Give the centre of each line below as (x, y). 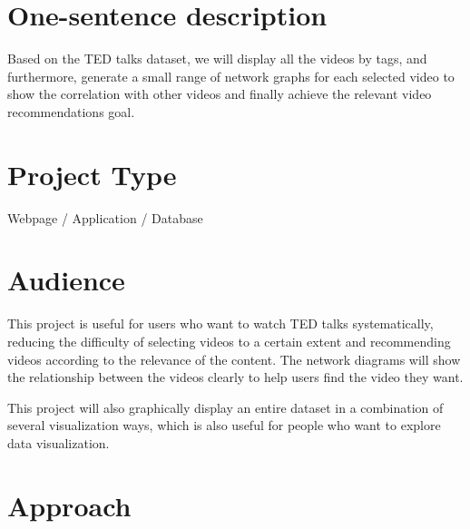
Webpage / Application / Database (105, 217)
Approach (69, 505)
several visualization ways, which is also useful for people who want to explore (224, 425)
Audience (66, 280)
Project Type (92, 174)
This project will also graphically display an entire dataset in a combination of (225, 407)
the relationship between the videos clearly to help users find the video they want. (235, 377)
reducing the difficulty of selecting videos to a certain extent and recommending (229, 341)
